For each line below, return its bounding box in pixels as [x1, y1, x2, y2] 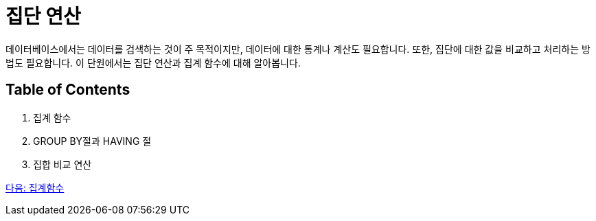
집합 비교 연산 [33, 158, 92, 170]
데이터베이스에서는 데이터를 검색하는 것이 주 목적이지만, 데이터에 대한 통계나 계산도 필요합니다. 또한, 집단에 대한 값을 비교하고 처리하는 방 [5, 43, 591, 55]
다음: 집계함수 [5, 181, 65, 194]
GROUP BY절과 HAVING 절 [33, 135, 152, 147]
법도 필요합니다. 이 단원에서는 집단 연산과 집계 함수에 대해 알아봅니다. [5, 56, 301, 69]
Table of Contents [5, 81, 130, 99]
